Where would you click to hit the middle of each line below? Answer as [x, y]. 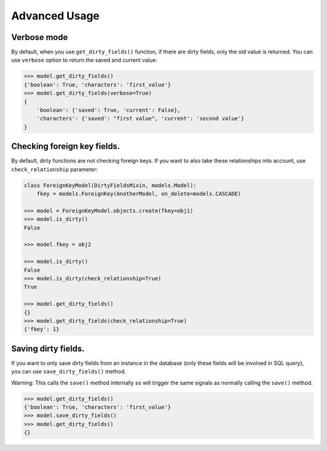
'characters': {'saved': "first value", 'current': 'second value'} [140, 119]
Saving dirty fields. [48, 348]
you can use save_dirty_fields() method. [69, 372]
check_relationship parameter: [54, 169]
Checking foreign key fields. [66, 146]
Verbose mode [39, 37]
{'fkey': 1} [42, 329]
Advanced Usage [55, 16]
